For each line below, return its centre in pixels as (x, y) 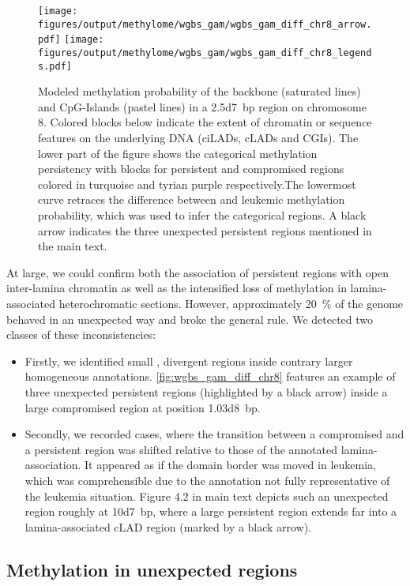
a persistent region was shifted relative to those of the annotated (181, 449)
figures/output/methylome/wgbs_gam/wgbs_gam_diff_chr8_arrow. (205, 24)
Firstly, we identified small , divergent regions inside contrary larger (189, 361)
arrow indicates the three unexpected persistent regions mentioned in (205, 230)
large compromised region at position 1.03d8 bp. (143, 407)
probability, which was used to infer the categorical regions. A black (202, 215)
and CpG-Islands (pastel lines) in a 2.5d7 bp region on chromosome (202, 106)
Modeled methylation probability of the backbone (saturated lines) (199, 91)
